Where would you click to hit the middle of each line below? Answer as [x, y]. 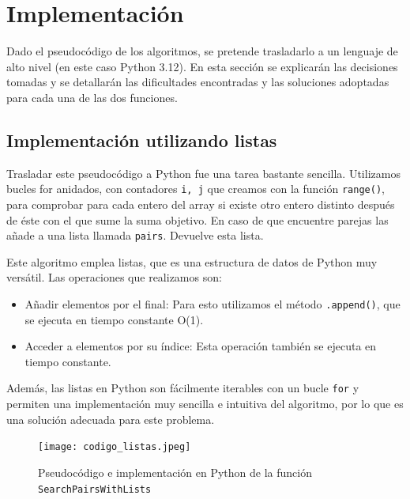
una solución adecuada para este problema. [111, 419]
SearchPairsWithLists [95, 489]
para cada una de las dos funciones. [92, 97]
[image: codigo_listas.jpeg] [115, 447]
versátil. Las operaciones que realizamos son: [114, 277]
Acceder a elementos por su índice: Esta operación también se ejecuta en [201, 346]
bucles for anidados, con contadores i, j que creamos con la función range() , [196, 189]
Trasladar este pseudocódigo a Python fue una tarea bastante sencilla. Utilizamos [203, 173]
